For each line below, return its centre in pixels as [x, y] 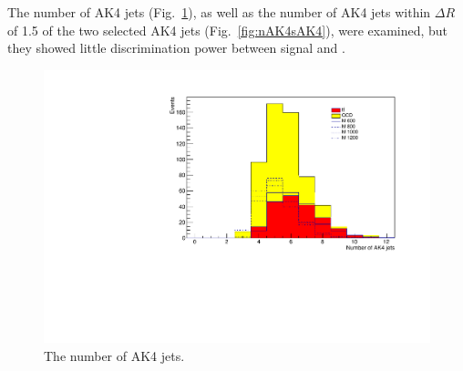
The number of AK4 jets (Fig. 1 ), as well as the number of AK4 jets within [219, 12]
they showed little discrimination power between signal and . [176, 48]
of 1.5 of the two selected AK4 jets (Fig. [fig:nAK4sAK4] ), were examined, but [228, 30]
